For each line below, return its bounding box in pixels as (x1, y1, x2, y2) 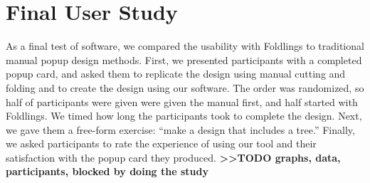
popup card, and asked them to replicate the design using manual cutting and (6, 66, 346, 81)
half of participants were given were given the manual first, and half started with (6, 94, 358, 109)
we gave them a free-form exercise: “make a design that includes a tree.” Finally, (6, 122, 355, 137)
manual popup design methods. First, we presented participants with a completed (6, 52, 362, 67)
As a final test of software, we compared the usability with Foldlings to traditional (6, 38, 364, 53)
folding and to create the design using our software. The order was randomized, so (6, 80, 364, 95)
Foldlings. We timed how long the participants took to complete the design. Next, (6, 108, 362, 123)
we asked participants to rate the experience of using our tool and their (6, 136, 317, 151)
